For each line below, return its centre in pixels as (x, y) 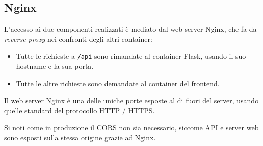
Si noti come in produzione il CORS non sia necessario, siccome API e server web (131, 127)
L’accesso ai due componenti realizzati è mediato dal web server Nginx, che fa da (130, 29)
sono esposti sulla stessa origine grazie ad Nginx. (80, 138)
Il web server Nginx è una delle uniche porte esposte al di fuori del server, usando (131, 100)
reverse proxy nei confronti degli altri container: (78, 39)
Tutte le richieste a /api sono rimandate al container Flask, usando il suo (131, 56)
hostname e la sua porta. (55, 66)
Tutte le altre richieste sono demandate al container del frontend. (118, 83)
